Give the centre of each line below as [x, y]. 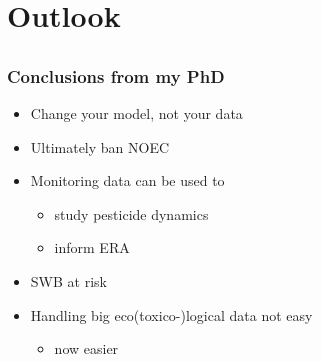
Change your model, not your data [136, 113]
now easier [86, 348]
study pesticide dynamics [131, 213]
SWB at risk [68, 281]
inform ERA [92, 247]
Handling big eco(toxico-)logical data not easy [171, 314]
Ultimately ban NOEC [100, 146]
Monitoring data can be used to [127, 180]
